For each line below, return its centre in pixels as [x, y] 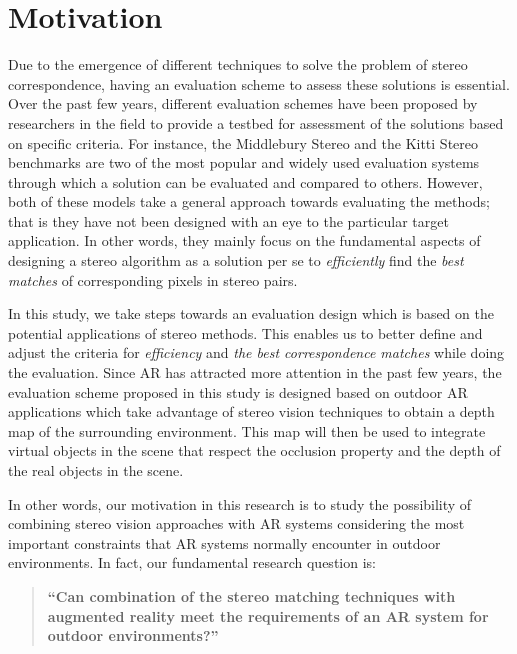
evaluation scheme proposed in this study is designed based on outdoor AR [238, 391]
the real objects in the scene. [96, 470]
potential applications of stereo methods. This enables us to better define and [245, 332]
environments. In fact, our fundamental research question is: [192, 562]
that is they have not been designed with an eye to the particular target [228, 220]
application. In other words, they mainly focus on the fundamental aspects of [244, 240]
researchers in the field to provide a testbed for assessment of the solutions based [256, 122]
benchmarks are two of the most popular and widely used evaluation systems [244, 162]
